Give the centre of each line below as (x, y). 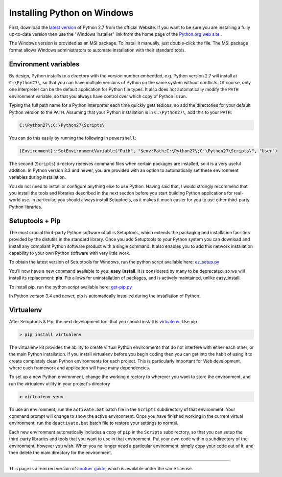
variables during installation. (37, 177)
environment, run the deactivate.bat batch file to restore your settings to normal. (94, 423)
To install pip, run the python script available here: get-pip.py (70, 287)
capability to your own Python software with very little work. (70, 253)
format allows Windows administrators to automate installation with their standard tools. (97, 50)
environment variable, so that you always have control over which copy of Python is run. (98, 96)
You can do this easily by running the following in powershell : (73, 138)
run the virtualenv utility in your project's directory (59, 383)
